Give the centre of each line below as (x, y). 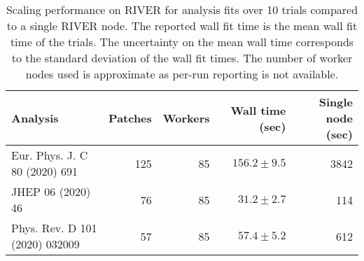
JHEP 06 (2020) (51, 191)
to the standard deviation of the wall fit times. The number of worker (182, 58)
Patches (130, 118)
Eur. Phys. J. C (50, 155)
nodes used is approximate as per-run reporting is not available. (182, 74)
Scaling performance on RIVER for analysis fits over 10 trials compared (182, 9)
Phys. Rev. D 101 (54, 228)
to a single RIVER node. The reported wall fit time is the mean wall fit (182, 26)
